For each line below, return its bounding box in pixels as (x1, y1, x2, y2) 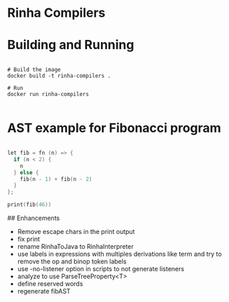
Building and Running (7, 37, 134, 53)
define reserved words (17, 280, 83, 288)
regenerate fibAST (17, 287, 71, 296)
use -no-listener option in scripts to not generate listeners (17, 265, 184, 273)
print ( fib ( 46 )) (7, 201, 52, 208)
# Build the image (7, 67, 61, 74)
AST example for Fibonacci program (7, 121, 222, 136)
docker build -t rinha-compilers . (7, 72, 111, 80)
